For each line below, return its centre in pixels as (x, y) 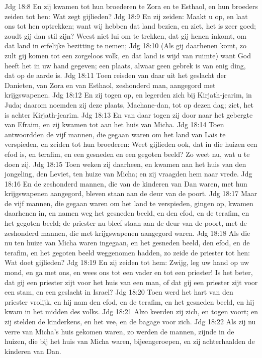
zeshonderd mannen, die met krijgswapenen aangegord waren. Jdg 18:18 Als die (127, 233)
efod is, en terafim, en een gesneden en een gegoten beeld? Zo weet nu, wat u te (127, 154)
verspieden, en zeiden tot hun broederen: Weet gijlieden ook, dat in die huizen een (131, 144)
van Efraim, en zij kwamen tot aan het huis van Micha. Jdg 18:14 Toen (114, 124)
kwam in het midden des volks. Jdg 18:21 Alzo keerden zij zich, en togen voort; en (131, 311)
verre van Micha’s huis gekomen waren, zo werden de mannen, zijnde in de (119, 331)
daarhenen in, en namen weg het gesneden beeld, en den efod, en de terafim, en (127, 213)
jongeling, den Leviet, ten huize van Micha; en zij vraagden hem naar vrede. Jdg (128, 174)
